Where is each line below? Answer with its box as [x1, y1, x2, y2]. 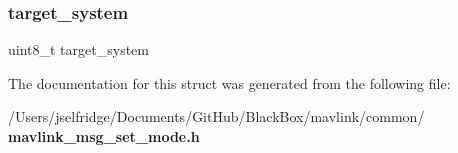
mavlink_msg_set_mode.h [8, 126, 200, 146]
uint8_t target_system [8, 39, 149, 60]
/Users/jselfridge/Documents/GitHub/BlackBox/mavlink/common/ [8, 106, 425, 127]
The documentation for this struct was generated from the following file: [8, 72, 451, 93]
